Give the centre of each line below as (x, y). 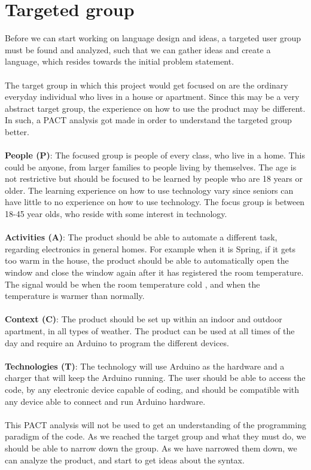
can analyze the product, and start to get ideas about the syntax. (125, 460)
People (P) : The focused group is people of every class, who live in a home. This (155, 155)
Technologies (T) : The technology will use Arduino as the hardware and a (145, 366)
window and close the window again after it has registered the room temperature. (154, 272)
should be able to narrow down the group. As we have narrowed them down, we (151, 448)
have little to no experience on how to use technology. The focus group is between (155, 202)
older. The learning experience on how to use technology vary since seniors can (149, 190)
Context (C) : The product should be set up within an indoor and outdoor (144, 319)
